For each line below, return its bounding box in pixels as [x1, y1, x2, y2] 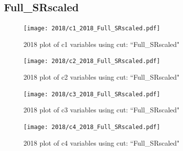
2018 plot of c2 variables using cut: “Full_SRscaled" [23, 72, 180, 82]
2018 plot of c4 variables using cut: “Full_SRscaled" [23, 137, 180, 148]
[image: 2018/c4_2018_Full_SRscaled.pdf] [23, 123, 160, 130]
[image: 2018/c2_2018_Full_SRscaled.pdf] [23, 58, 160, 65]
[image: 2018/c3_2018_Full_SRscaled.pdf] [23, 90, 160, 98]
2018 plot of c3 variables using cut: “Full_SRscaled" [23, 105, 180, 115]
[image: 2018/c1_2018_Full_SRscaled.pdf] [23, 25, 160, 32]
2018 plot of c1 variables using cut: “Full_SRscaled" [23, 39, 180, 49]
